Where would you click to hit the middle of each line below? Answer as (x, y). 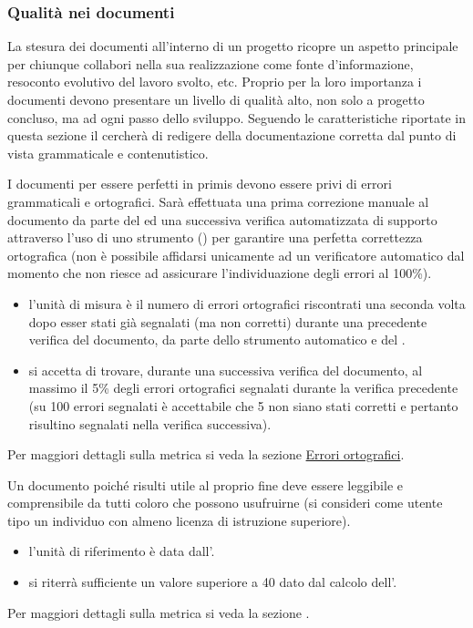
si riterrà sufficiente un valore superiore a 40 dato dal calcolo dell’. (213, 582)
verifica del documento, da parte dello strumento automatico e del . (217, 340)
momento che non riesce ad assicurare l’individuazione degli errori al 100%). (220, 273)
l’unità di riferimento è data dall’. (122, 551)
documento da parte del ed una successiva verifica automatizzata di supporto (222, 219)
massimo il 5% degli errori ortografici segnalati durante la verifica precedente (243, 388)
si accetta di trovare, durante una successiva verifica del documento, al (226, 370)
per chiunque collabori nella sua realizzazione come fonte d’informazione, (211, 63)
